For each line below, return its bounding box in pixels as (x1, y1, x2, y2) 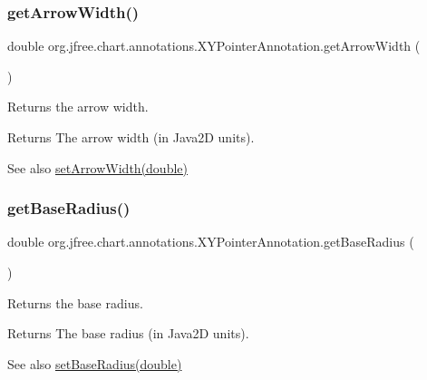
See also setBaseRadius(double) (7, 354, 182, 373)
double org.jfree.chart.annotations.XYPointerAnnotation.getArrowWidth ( (7, 36, 421, 55)
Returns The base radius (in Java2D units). (7, 324, 249, 343)
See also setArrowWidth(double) (7, 158, 188, 177)
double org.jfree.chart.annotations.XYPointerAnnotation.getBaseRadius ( (7, 232, 414, 251)
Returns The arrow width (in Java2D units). (7, 128, 255, 146)
